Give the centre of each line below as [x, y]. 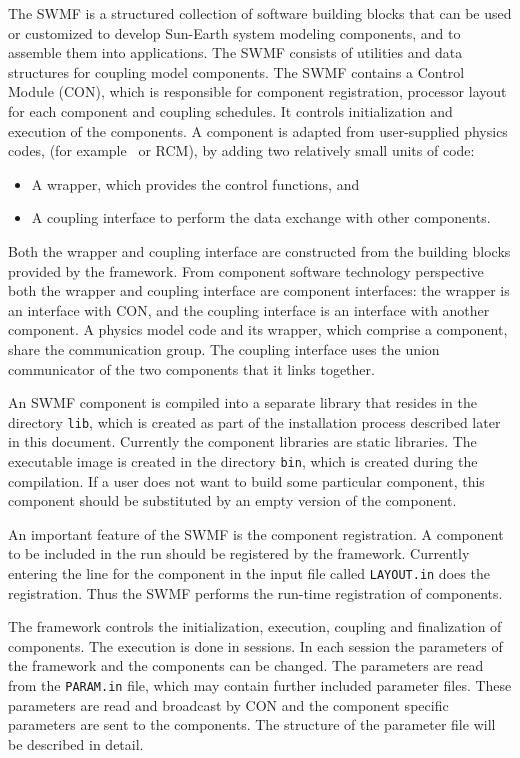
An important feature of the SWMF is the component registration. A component [256, 533]
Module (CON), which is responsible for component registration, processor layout [257, 91]
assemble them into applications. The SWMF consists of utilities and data [235, 52]
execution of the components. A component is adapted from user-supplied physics [258, 130]
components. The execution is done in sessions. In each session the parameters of [255, 645]
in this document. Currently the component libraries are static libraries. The [242, 441]
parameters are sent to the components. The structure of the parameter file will [252, 724]
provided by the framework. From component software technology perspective [246, 270]
